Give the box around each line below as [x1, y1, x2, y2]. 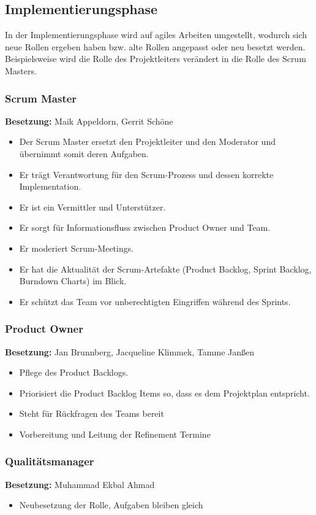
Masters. [5, 64, 37, 77]
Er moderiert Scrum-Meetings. [19, 241, 134, 254]
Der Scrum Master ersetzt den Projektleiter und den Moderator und [19, 135, 276, 148]
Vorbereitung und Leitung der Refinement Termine [19, 427, 211, 440]
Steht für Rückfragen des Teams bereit [19, 407, 164, 420]
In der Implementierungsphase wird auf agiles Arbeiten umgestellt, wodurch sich [5, 28, 307, 41]
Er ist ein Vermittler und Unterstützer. [19, 200, 166, 213]
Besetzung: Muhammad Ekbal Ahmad [5, 478, 155, 490]
